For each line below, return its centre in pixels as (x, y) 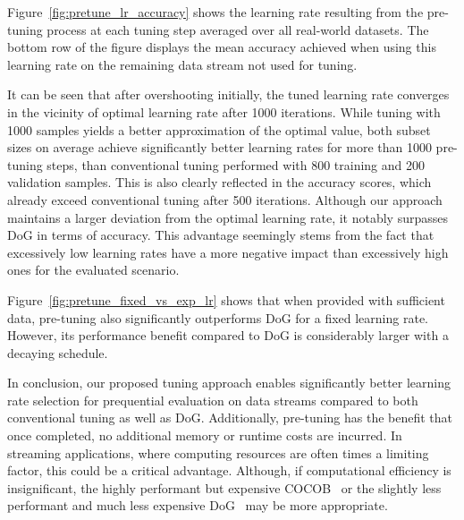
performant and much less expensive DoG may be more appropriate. (198, 505)
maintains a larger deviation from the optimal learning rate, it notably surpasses (228, 217)
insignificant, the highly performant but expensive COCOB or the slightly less (224, 487)
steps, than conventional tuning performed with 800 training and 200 (236, 164)
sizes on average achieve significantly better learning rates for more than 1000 (219, 147)
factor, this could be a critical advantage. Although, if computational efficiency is (229, 470)
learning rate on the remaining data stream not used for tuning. (182, 64)
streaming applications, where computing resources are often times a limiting (218, 452)
